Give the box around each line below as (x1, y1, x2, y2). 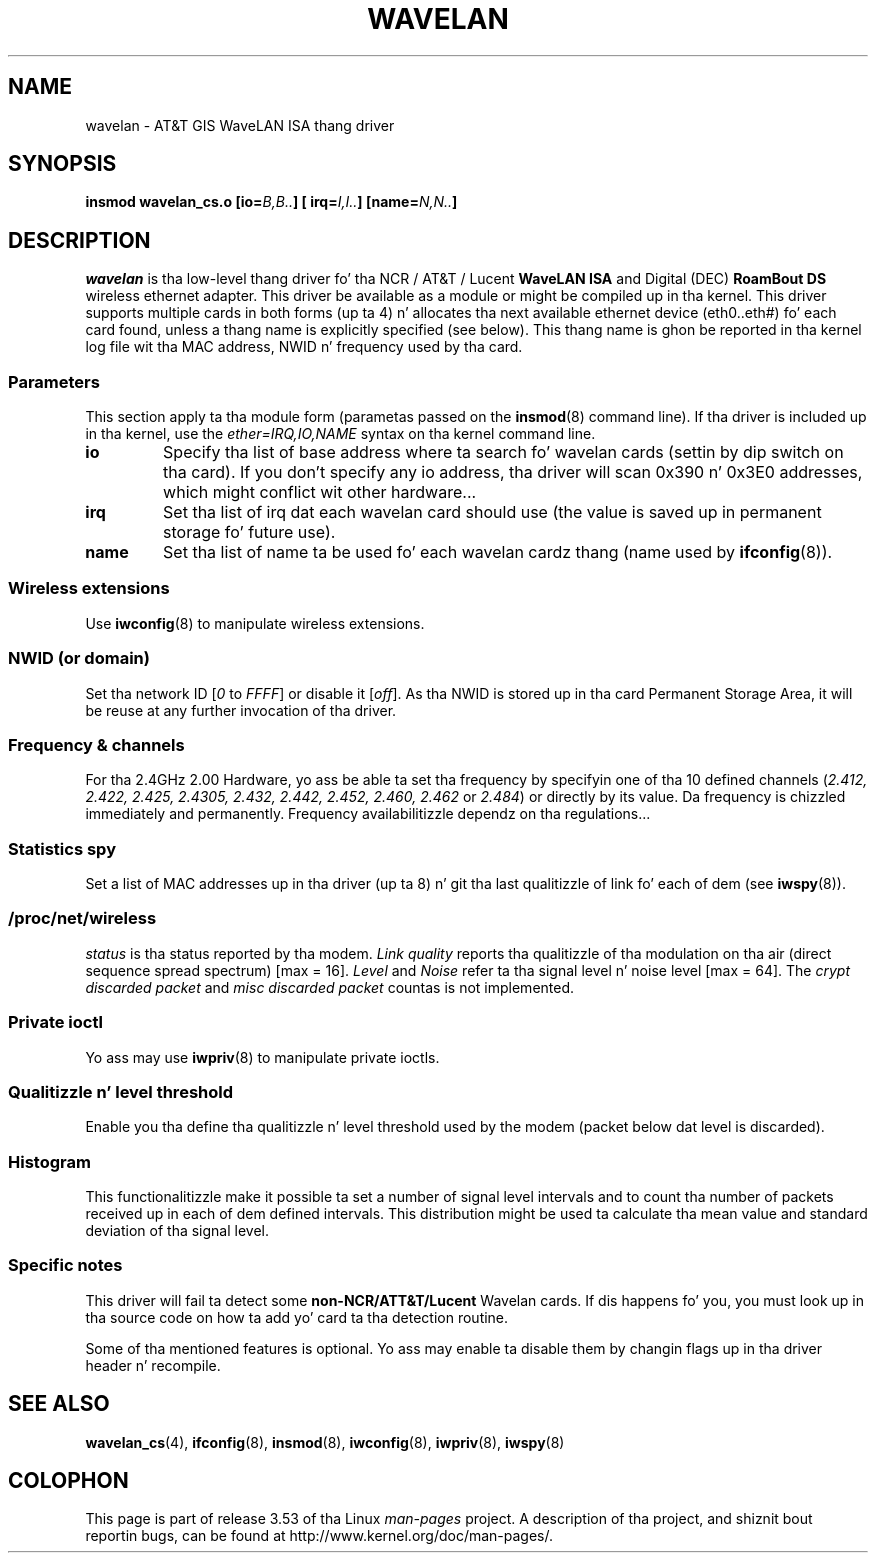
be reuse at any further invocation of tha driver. (85, 701, 397, 719)
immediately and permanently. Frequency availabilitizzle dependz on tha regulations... (85, 805, 651, 823)
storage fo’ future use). (163, 522, 336, 543)
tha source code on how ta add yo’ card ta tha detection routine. (85, 1308, 509, 1326)
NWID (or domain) (8, 648, 150, 669)
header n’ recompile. (85, 1356, 221, 1374)
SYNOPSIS (8, 151, 117, 177)
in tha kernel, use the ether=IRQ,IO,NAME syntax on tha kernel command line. (85, 425, 596, 443)
